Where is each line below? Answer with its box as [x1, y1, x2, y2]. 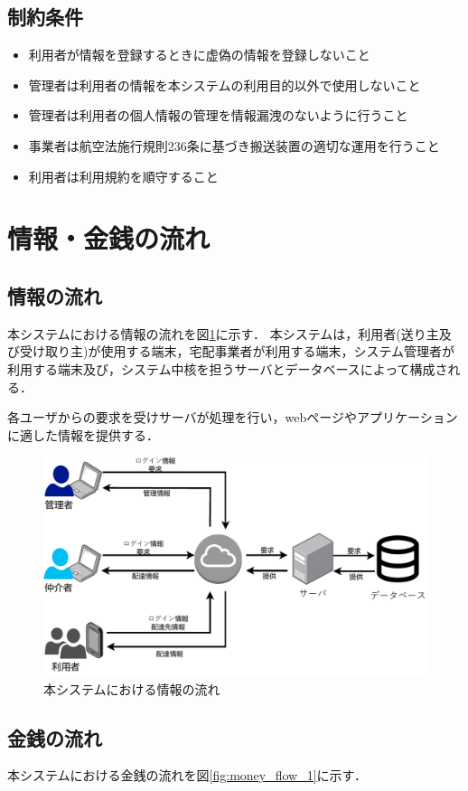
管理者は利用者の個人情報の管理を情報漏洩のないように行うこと [28, 106, 408, 125]
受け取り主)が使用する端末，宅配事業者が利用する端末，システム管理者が [19, 342, 455, 361]
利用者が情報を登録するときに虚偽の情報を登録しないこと [28, 45, 370, 64]
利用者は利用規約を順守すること [28, 166, 219, 185]
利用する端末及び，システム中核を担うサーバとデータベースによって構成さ [7, 359, 448, 378]
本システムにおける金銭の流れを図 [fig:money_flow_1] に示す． [7, 766, 368, 785]
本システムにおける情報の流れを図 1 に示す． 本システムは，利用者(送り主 [7, 324, 439, 343]
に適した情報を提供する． [7, 425, 159, 444]
